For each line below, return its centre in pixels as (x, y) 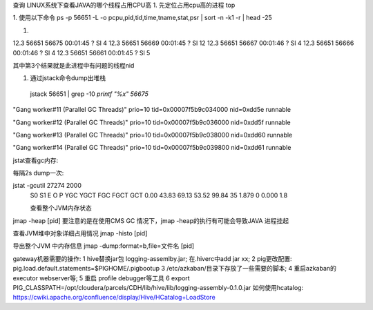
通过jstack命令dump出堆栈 (68, 78)
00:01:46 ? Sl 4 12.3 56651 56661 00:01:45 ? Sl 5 (82, 52)
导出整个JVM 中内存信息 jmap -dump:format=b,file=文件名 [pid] (104, 246)
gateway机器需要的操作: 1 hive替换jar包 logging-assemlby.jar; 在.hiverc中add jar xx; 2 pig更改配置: (153, 258)
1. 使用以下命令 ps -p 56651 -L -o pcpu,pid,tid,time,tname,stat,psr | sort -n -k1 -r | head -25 (142, 18)
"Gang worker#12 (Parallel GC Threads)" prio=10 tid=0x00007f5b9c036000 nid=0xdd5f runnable (152, 122)
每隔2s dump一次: (38, 173)
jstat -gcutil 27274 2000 (47, 186)
